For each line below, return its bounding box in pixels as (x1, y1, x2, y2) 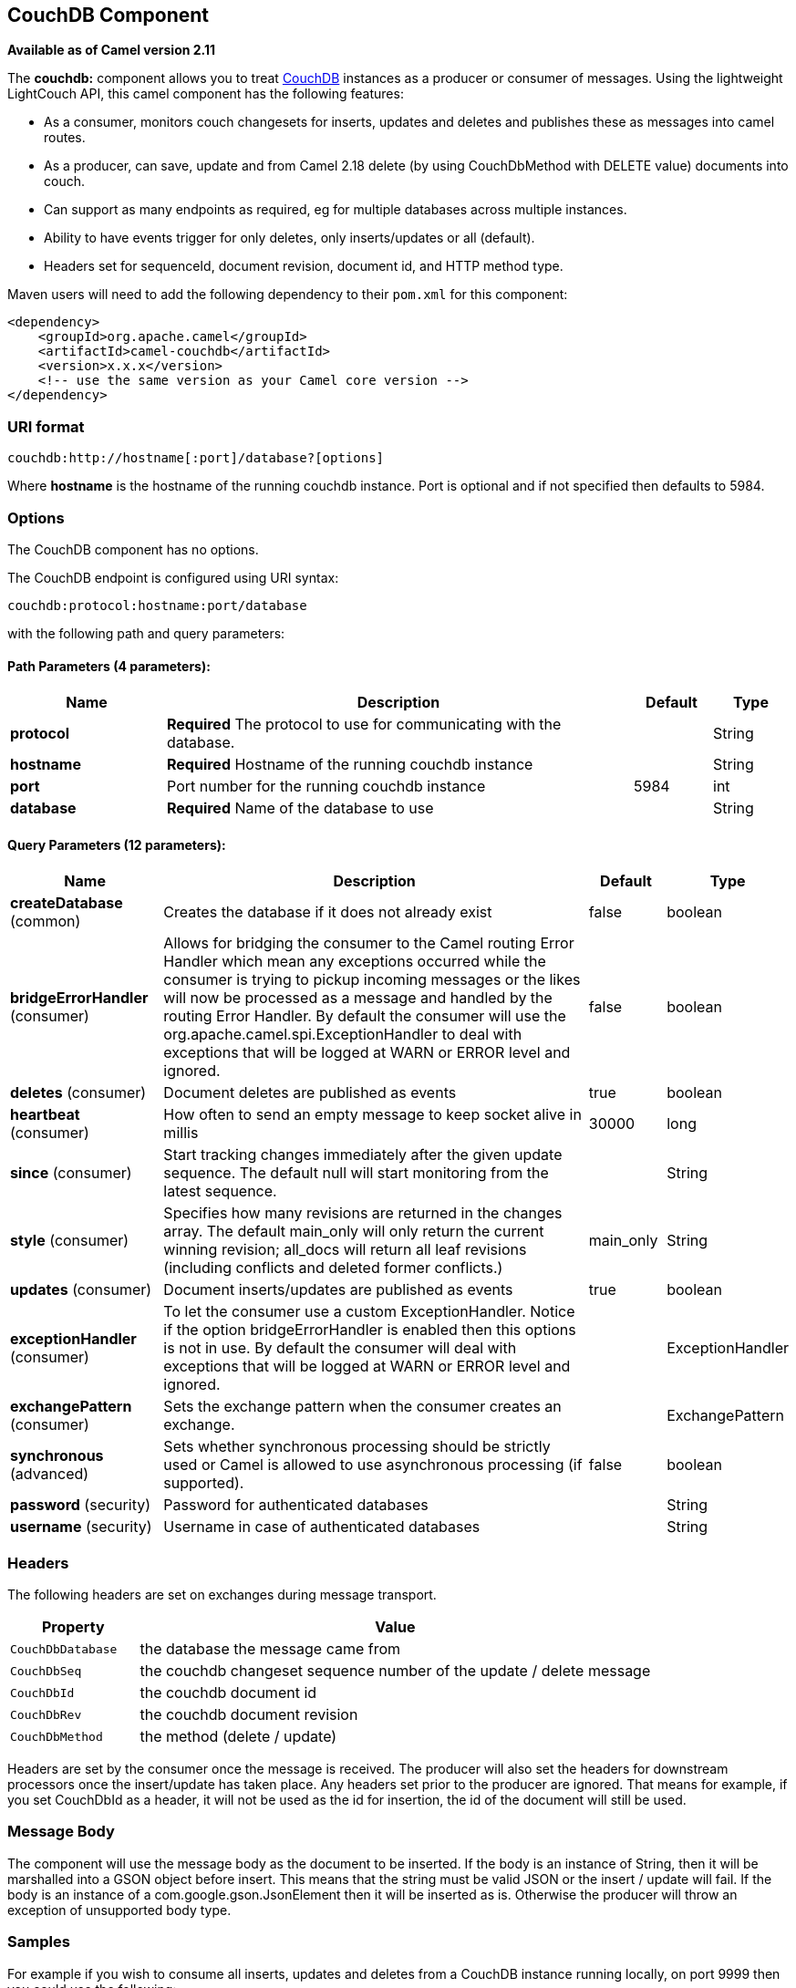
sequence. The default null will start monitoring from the (163, 1164, 549, 1183)
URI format (7, 417, 85, 436)
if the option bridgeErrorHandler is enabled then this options (163, 1320, 576, 1340)
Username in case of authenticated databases (163, 1517, 481, 1537)
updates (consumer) (10, 1280, 152, 1299)
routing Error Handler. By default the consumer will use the (163, 1007, 566, 1026)
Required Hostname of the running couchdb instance (167, 755, 533, 774)
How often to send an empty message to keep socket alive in (163, 1105, 582, 1124)
